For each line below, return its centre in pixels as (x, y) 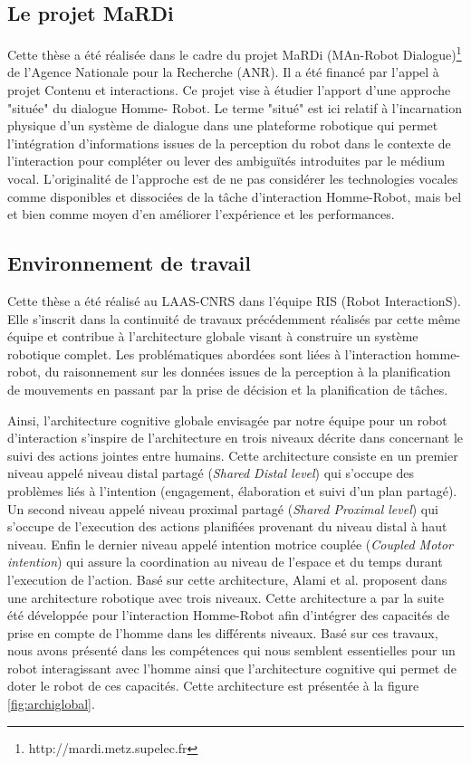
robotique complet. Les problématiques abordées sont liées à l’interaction (210, 353)
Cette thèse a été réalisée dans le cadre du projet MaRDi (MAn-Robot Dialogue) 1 (235, 53)
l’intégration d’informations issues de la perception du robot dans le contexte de (229, 143)
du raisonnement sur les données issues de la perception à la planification (248, 372)
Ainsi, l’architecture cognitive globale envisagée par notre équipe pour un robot (227, 420)
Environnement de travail (129, 263)
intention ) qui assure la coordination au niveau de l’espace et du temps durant (225, 562)
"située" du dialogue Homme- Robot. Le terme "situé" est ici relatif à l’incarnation (235, 107)
